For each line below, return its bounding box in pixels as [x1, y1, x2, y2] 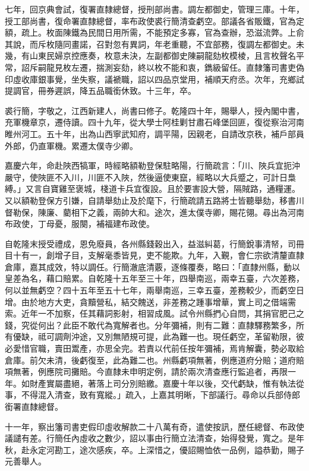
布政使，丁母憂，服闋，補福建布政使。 [5, 217, 154, 230]
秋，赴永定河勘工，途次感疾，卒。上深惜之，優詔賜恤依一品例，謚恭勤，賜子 [5, 443, 304, 456]
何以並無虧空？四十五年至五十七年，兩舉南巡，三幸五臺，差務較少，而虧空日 [5, 284, 304, 296]
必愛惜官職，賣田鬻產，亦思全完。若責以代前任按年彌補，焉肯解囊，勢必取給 [5, 342, 304, 355]
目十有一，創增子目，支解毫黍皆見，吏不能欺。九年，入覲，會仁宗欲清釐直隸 [5, 249, 304, 261]
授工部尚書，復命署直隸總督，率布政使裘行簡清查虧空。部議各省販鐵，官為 [5, 14, 296, 27]
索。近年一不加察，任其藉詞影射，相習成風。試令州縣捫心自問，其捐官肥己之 [5, 307, 304, 320]
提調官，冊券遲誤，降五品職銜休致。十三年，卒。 [5, 84, 196, 97]
